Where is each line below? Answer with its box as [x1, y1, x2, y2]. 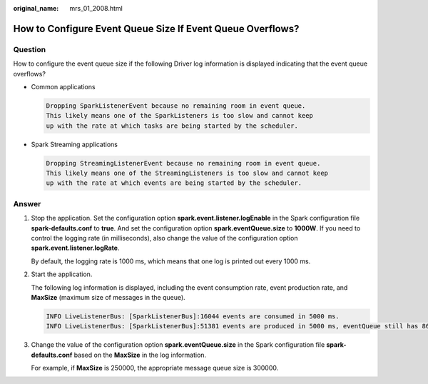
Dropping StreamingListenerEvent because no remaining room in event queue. [46, 159, 321, 167]
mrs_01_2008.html [69, 4, 123, 12]
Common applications [31, 82, 96, 91]
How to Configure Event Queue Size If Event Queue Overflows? [13, 22, 300, 35]
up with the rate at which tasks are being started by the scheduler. [46, 121, 299, 130]
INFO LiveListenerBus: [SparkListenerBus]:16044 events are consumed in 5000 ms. [46, 312, 340, 320]
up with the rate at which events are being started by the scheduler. [46, 179, 302, 187]
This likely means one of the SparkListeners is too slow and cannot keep [46, 111, 314, 120]
